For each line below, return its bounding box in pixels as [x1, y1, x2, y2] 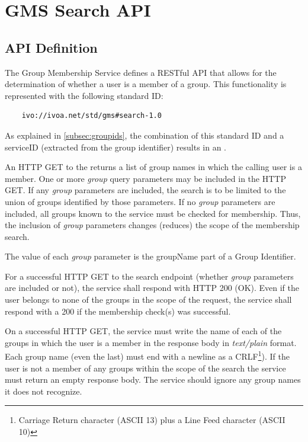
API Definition [5, 38, 98, 56]
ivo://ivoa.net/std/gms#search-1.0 [21, 111, 162, 120]
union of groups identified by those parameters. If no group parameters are [5, 195, 275, 207]
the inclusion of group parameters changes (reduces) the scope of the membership [5, 219, 300, 231]
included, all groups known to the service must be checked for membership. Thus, [5, 207, 301, 219]
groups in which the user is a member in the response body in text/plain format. [5, 336, 297, 348]
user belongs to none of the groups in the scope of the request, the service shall [5, 293, 292, 306]
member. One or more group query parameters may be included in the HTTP [5, 172, 286, 184]
